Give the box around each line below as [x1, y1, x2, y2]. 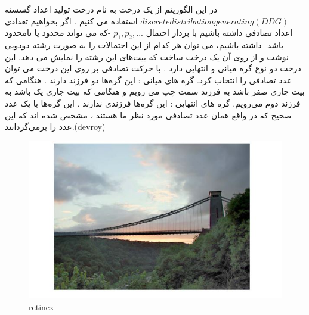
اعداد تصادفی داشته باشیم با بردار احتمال [146, 26, 293, 39]
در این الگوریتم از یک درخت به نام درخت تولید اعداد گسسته [5, 3, 218, 15]
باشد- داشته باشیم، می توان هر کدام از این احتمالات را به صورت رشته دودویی [5, 38, 284, 51]
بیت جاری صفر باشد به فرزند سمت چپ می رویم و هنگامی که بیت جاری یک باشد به [5, 85, 305, 98]
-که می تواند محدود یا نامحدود [5, 26, 111, 39]
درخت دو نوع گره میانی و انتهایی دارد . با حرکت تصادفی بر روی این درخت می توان [5, 62, 301, 74]
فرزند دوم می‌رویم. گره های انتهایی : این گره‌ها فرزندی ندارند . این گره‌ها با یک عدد [5, 96, 301, 109]
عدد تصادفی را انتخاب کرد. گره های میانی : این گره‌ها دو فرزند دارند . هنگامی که [5, 73, 292, 86]
